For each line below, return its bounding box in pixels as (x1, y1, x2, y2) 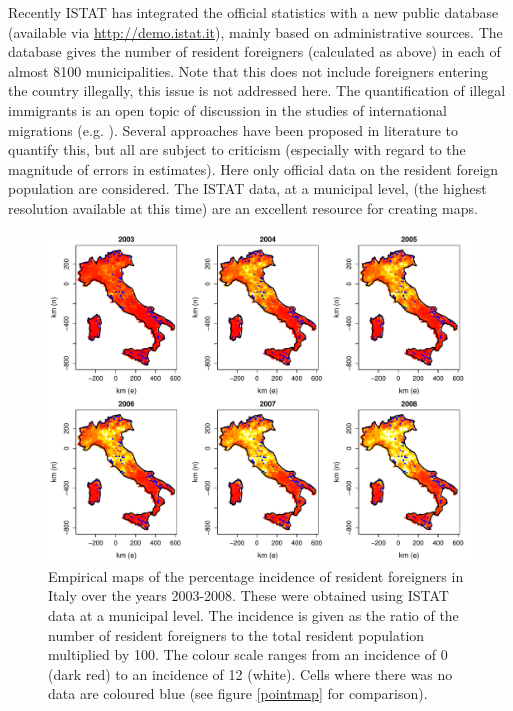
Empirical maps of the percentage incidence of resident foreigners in (48, 565, 464, 586)
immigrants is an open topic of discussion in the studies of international (8, 99, 447, 120)
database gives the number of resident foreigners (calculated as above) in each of (8, 41, 501, 62)
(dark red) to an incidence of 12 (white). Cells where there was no (48, 663, 453, 684)
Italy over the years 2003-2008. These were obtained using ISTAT (48, 585, 449, 606)
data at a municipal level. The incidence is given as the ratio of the (48, 604, 459, 625)
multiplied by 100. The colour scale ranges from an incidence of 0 (48, 644, 448, 665)
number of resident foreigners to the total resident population (48, 624, 425, 645)
